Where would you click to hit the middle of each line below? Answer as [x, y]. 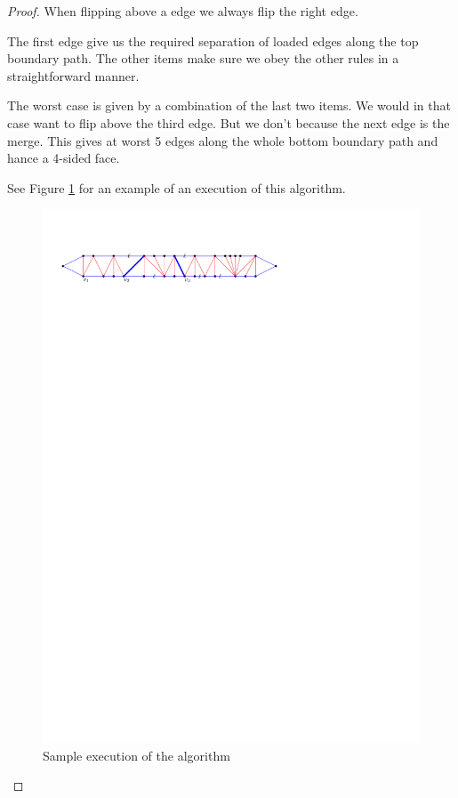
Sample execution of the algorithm [137, 755]
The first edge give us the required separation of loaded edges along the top [213, 40]
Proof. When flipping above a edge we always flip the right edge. [183, 11]
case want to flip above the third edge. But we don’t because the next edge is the [229, 122]
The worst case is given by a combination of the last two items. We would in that [229, 105]
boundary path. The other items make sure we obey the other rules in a [203, 58]
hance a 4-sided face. [64, 158]
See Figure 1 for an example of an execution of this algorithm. [177, 187]
